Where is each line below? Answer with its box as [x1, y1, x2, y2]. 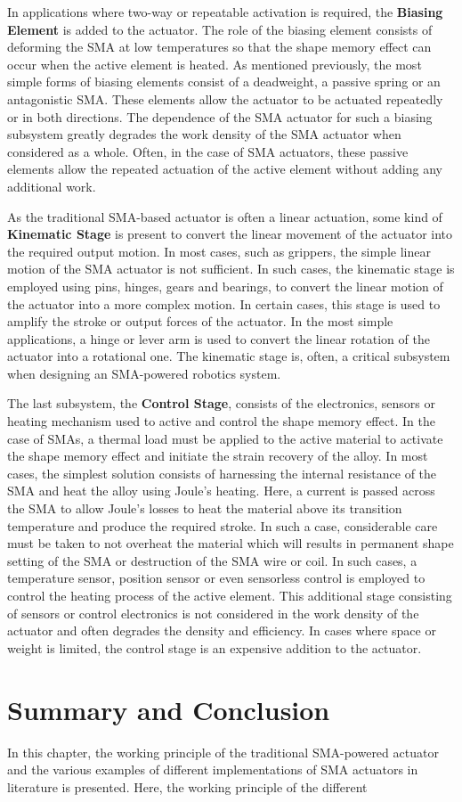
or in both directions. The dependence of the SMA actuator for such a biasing [7, 107, 433, 126]
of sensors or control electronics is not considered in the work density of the [7, 603, 419, 622]
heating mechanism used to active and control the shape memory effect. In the [7, 412, 435, 430]
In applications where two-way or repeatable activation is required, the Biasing [7, 3, 443, 20]
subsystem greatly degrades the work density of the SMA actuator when [7, 125, 401, 143]
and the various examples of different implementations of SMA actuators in [7, 760, 418, 779]
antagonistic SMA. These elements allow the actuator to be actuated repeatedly [7, 89, 443, 108]
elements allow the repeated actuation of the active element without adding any [7, 160, 442, 178]
